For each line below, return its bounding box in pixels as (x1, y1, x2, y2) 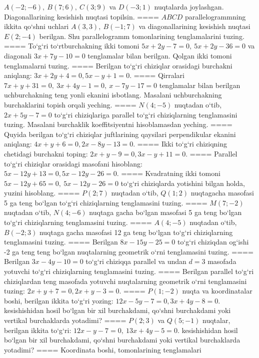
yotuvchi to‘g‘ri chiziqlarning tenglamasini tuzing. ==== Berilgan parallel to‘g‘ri (4, 266, 254, 276)
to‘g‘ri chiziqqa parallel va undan (85, 256, 186, 266)
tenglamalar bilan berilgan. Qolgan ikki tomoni (87, 50, 232, 60)
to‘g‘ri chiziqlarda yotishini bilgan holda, (120, 177, 245, 188)
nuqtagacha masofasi (190, 187, 254, 198)
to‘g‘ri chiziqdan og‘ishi (177, 236, 249, 247)
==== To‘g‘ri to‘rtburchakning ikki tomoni (4, 40, 139, 51)
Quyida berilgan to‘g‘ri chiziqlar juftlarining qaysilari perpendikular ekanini (4, 128, 236, 139)
